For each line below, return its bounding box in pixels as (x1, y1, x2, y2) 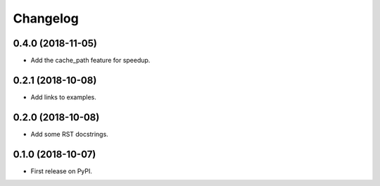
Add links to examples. (30, 92, 96, 101)
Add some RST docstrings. (30, 130, 108, 138)
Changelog (13, 11, 79, 26)
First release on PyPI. (30, 166, 93, 175)
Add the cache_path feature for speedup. (30, 56, 151, 65)
